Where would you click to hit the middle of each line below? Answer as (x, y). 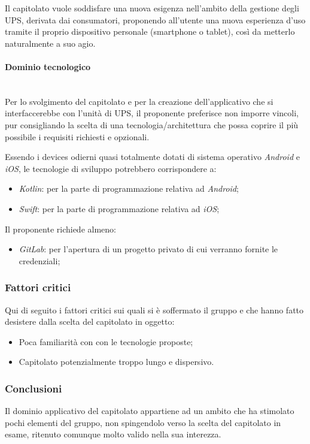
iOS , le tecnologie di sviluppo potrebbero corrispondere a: (111, 168)
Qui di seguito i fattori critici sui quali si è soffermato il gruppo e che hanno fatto (154, 309)
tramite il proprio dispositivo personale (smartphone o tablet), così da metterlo (150, 31)
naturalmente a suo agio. (50, 43)
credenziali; (39, 260)
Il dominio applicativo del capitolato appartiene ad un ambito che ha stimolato (150, 411)
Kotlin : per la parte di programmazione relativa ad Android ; (129, 188)
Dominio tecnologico (48, 66)
